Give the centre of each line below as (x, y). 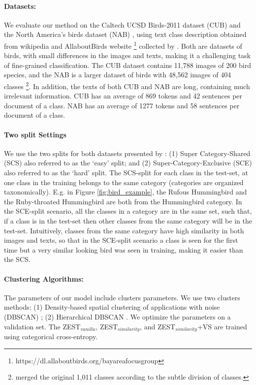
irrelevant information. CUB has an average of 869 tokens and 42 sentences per (123, 96)
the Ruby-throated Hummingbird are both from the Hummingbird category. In (123, 201)
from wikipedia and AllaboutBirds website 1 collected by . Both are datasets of (123, 45)
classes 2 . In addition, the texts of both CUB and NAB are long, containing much (127, 85)
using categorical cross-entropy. (51, 336)
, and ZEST (158, 326)
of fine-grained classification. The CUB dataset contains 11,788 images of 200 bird (128, 65)
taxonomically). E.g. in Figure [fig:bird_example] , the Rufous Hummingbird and (126, 192)
